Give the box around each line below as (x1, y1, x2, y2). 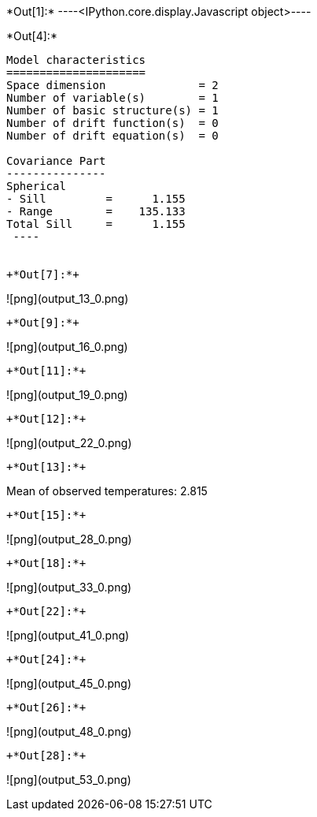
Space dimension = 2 (6, 79, 219, 91)
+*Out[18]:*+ (6, 557, 87, 569)
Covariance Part (6, 155, 106, 167)
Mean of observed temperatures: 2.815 (6, 484, 208, 498)
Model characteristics (6, 54, 146, 66)
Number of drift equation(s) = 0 (6, 129, 219, 142)
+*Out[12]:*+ (6, 412, 87, 425)
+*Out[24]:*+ (6, 653, 87, 666)
